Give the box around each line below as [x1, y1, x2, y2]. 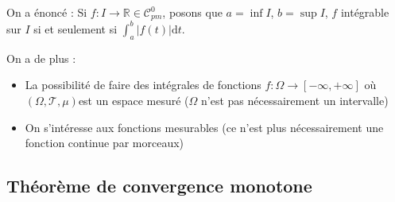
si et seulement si [33, 20, 118, 37]
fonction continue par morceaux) [25, 134, 184, 151]
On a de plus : [6, 49, 76, 66]
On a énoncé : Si [6, 4, 87, 20]
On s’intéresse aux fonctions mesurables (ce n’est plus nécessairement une [25, 118, 384, 135]
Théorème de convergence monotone [6, 173, 312, 198]
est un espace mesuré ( [78, 91, 189, 108]
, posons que [162, 4, 223, 20]
